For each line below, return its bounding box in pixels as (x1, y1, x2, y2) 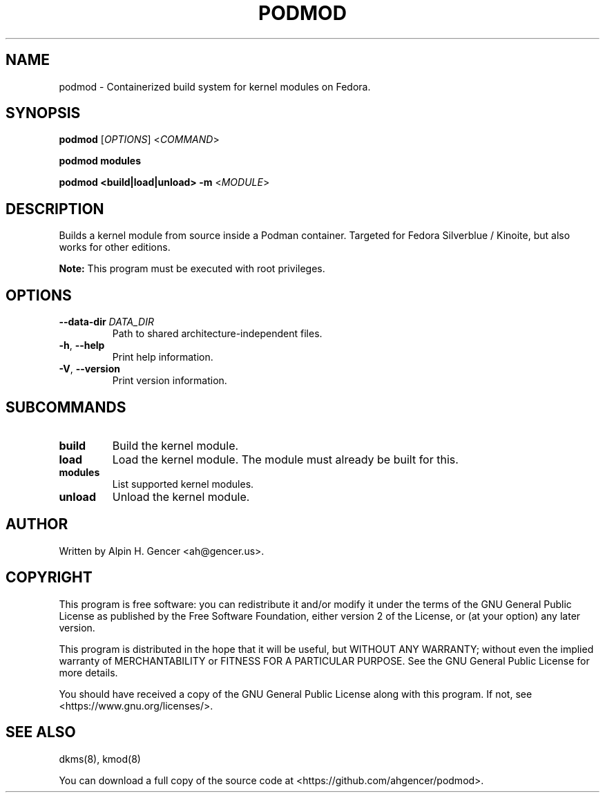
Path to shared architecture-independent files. (112, 327, 323, 340)
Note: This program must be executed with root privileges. (59, 263, 325, 275)
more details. (59, 666, 118, 678)
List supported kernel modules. (112, 477, 254, 490)
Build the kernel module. (112, 438, 239, 453)
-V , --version (59, 363, 120, 375)
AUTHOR (6, 515, 68, 533)
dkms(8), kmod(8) (59, 752, 141, 765)
